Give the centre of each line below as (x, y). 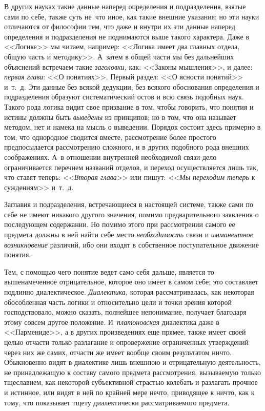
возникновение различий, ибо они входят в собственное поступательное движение (131, 244)
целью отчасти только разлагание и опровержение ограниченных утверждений (127, 342)
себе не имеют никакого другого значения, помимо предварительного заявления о (131, 214)
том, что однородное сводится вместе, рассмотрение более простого (110, 137)
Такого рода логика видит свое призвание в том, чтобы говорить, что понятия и (129, 106)
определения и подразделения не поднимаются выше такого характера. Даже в (127, 36)
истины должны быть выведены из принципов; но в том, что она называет (120, 117)
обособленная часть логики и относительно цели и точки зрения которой (118, 302)
